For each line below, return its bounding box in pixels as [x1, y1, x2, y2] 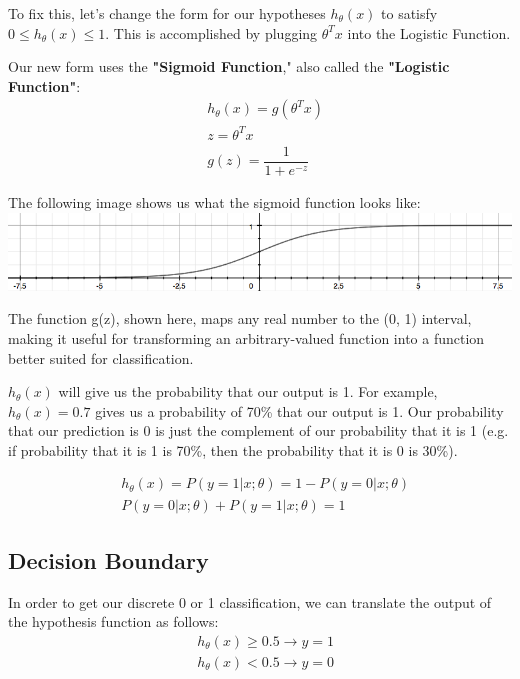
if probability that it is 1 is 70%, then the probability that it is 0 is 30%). [8, 439, 458, 460]
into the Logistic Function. [347, 22, 511, 43]
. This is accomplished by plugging [105, 22, 318, 43]
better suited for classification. [8, 347, 194, 368]
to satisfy [381, 3, 438, 23]
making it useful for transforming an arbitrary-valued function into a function [8, 327, 485, 348]
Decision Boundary [8, 544, 209, 575]
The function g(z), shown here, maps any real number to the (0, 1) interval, [8, 308, 472, 329]
